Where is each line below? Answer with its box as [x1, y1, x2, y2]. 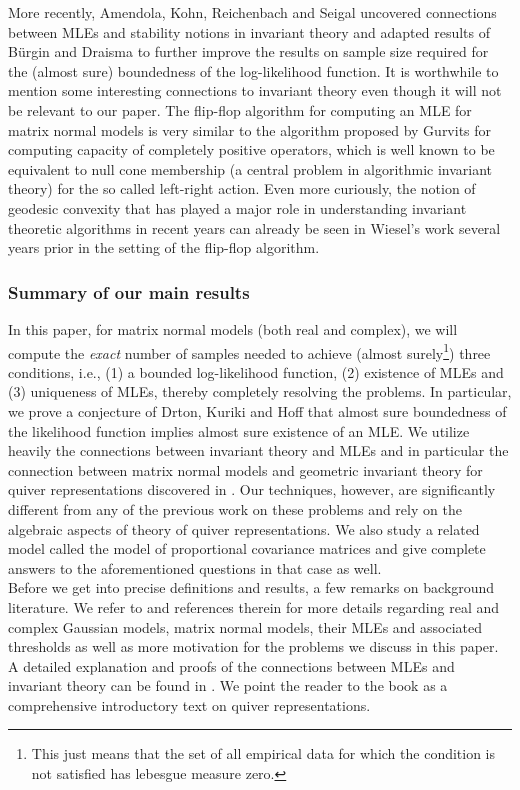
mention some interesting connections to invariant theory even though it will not [8, 80, 502, 101]
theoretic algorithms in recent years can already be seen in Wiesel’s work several [8, 217, 501, 238]
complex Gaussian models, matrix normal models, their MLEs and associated [8, 616, 483, 637]
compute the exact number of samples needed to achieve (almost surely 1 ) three [8, 339, 491, 363]
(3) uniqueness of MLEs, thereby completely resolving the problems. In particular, [8, 381, 512, 402]
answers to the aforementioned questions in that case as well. [8, 557, 382, 578]
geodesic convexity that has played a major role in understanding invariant [8, 197, 467, 218]
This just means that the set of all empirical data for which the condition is [31, 743, 496, 764]
